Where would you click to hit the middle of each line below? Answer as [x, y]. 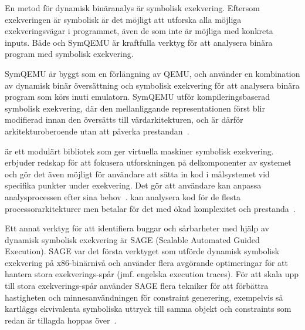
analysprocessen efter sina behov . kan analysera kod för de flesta [123, 196]
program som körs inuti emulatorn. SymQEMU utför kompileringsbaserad [137, 97]
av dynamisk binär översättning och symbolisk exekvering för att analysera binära [152, 85]
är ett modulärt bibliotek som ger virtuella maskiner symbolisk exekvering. [139, 151]
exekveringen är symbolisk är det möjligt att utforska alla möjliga [123, 19]
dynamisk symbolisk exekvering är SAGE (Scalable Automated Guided [132, 239]
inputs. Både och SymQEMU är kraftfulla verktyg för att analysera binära [139, 42]
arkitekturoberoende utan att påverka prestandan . [97, 131]
